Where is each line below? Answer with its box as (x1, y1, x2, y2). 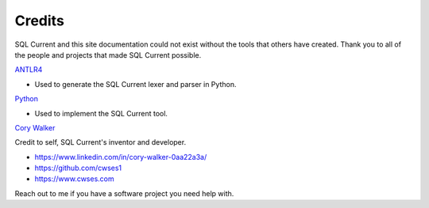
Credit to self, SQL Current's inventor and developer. (14, 138, 187, 147)
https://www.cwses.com (34, 174, 114, 183)
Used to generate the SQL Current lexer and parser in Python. (34, 79, 237, 89)
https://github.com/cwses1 (34, 163, 122, 173)
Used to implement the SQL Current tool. (34, 108, 168, 118)
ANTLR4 (14, 65, 43, 74)
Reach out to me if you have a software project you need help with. (14, 188, 234, 198)
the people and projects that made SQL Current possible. (14, 50, 202, 59)
